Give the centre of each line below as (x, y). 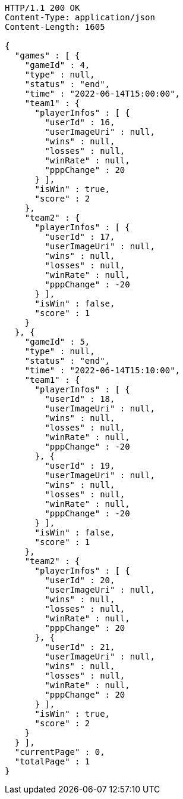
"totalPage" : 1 (52, 761)
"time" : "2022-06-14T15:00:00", (102, 94)
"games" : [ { (47, 55)
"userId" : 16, (80, 122)
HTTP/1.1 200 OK (42, 8)
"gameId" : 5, (57, 342)
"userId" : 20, (80, 580)
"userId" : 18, (80, 399)
